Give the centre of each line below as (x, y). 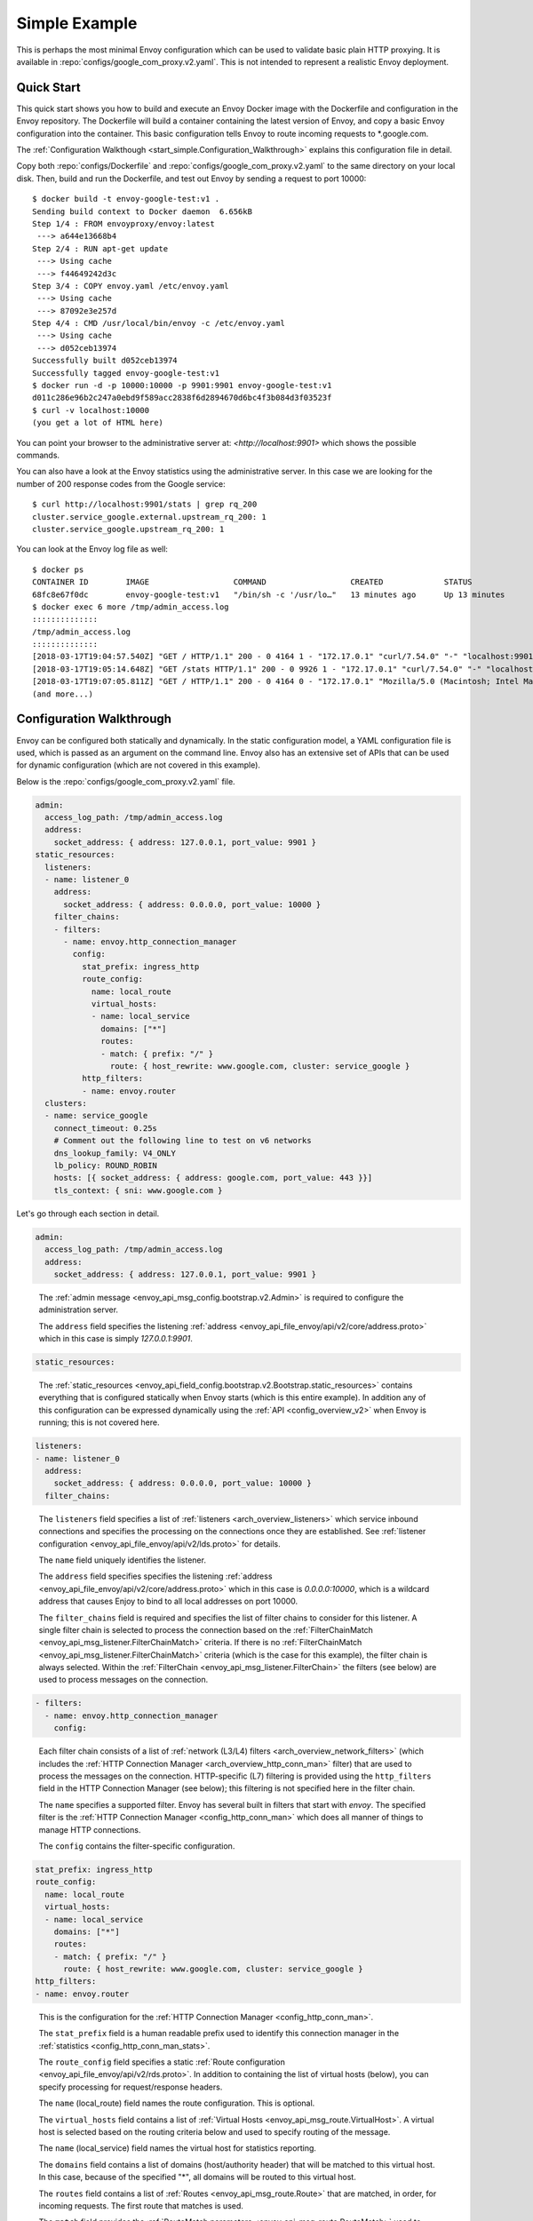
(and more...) (63, 694)
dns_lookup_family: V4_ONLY (115, 1153)
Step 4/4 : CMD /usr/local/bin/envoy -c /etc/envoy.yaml (159, 323)
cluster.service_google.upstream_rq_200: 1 (128, 529)
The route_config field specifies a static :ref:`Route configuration (162, 2062)
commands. (38, 455)
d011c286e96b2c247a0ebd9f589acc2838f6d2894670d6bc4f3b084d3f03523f (182, 398)
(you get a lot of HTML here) (98, 423)
